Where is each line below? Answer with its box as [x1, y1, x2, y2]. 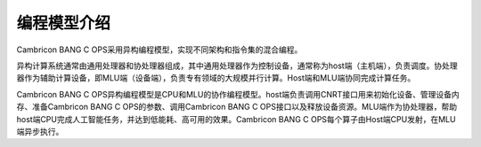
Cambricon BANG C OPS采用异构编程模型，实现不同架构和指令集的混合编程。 [16, 44, 303, 55]
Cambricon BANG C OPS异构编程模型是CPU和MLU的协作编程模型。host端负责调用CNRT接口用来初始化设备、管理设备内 [16, 89, 460, 99]
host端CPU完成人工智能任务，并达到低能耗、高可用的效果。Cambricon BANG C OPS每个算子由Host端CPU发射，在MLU [16, 113, 456, 124]
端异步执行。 [16, 126, 64, 136]
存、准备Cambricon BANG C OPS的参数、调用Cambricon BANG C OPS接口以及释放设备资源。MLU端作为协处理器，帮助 [16, 102, 458, 112]
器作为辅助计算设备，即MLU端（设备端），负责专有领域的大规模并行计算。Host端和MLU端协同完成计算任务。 [16, 73, 416, 83]
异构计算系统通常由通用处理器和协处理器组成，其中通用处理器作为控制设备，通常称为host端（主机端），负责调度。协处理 [16, 60, 458, 71]
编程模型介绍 [16, 13, 111, 33]
